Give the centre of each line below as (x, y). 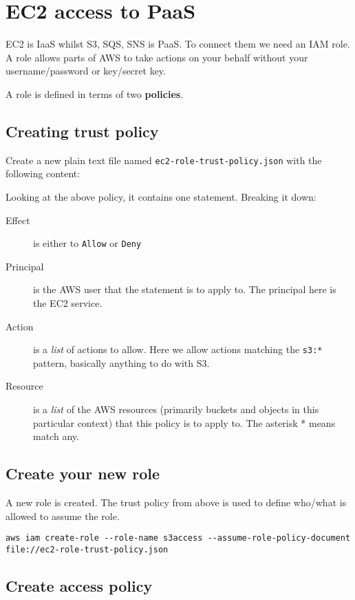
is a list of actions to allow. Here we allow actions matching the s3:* (178, 349)
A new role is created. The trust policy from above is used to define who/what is (176, 502)
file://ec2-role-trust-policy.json (87, 549)
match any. (56, 436)
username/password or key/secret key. (86, 71)
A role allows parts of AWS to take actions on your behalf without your (157, 57)
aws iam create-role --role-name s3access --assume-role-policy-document (178, 538)
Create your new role (83, 473)
